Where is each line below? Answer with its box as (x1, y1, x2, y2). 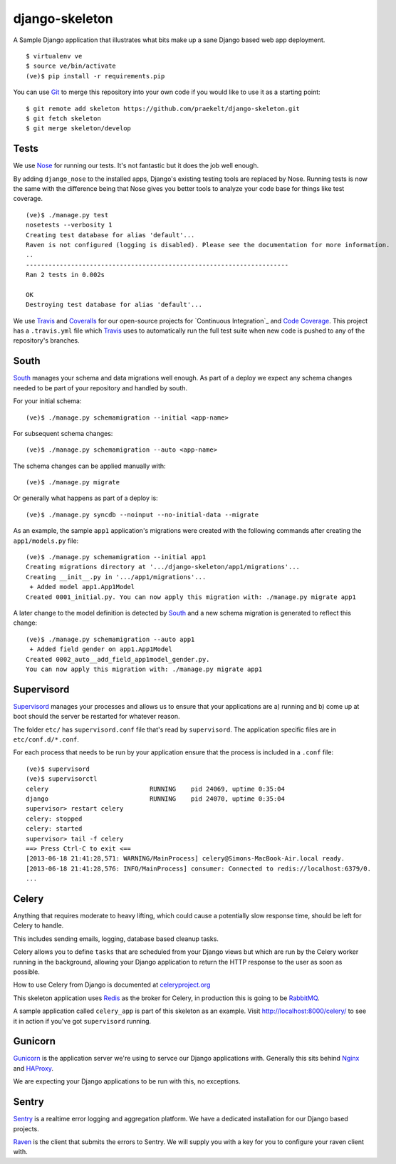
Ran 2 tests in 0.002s (26, 271, 105, 279)
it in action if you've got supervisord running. (13, 1017, 152, 1025)
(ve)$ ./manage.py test (26, 211, 109, 219)
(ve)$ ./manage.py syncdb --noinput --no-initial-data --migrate (26, 510, 259, 519)
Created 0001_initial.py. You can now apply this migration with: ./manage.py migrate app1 (26, 593, 356, 601)
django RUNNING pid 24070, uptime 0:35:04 (26, 794, 285, 803)
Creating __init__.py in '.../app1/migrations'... (26, 573, 207, 581)
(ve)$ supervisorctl (26, 775, 98, 783)
